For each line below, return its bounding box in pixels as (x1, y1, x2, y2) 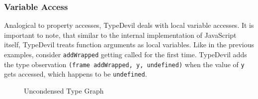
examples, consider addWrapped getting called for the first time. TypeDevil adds (4, 49, 247, 59)
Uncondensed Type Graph (24, 85, 104, 96)
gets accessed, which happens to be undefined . (4, 69, 147, 79)
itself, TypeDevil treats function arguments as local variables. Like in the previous (4, 39, 255, 50)
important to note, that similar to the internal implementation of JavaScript (4, 29, 237, 40)
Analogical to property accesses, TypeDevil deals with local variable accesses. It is (4, 20, 254, 30)
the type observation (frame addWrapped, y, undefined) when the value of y (4, 59, 245, 69)
